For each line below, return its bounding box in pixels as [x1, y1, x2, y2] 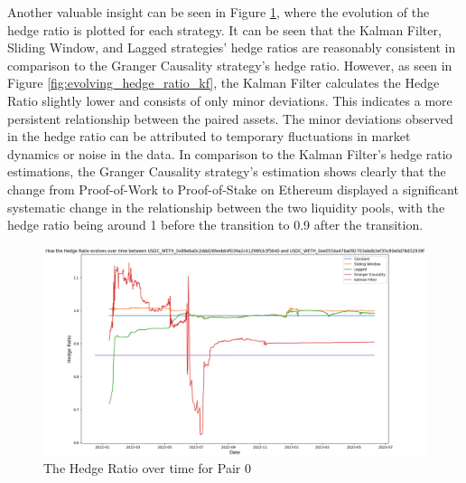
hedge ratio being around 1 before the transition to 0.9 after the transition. [7, 215, 424, 234]
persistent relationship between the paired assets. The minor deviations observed [7, 109, 453, 128]
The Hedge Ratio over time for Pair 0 [43, 459, 251, 478]
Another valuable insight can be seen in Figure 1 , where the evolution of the [7, 3, 430, 21]
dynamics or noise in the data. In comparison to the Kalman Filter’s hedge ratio [7, 144, 452, 163]
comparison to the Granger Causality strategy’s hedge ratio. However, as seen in [7, 55, 452, 74]
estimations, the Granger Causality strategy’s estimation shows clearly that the [7, 162, 446, 181]
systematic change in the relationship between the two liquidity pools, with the [7, 197, 445, 216]
